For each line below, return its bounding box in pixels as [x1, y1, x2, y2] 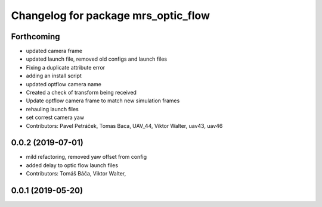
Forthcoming [11, 32, 60, 42]
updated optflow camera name [26, 80, 101, 87]
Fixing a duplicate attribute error [26, 64, 106, 71]
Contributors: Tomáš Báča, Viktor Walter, [26, 170, 126, 177]
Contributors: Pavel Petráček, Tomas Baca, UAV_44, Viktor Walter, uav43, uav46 [26, 122, 223, 129]
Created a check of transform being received [26, 89, 137, 96]
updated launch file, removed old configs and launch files [26, 55, 167, 62]
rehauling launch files [26, 105, 79, 112]
